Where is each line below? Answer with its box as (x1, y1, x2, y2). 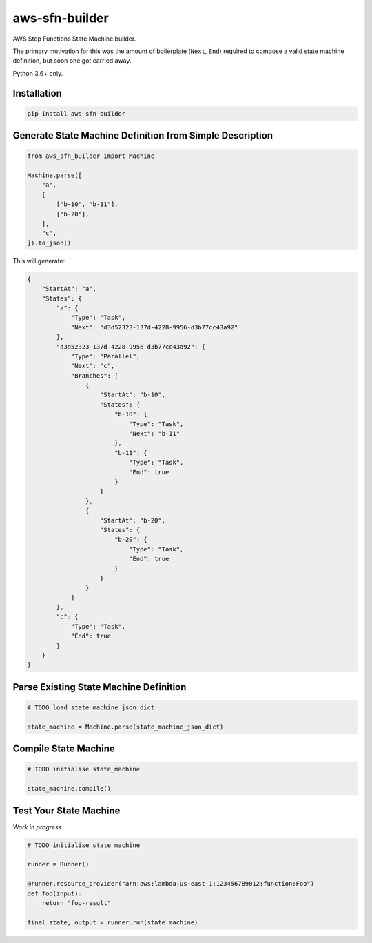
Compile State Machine (12, 743, 115, 755)
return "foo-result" (41, 900, 112, 906)
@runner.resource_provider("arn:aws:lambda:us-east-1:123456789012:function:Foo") (27, 880, 315, 888)
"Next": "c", (70, 362, 115, 370)
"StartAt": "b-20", (100, 516, 165, 524)
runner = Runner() (27, 860, 90, 869)
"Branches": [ (70, 372, 118, 379)
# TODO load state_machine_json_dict (27, 704, 155, 711)
